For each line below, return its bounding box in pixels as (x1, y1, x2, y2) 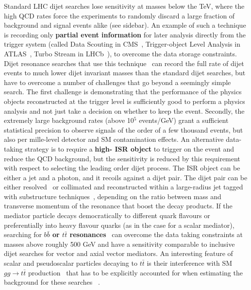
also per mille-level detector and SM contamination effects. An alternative (4, 134, 224, 144)
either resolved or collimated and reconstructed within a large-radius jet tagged (4, 182, 243, 192)
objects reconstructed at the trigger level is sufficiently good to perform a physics (4, 96, 245, 106)
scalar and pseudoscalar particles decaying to (4, 258, 137, 268)
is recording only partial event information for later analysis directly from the (4, 29, 246, 39)
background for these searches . (4, 277, 100, 287)
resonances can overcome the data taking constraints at (69, 229, 243, 239)
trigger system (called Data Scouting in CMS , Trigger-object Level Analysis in (4, 39, 240, 49)
